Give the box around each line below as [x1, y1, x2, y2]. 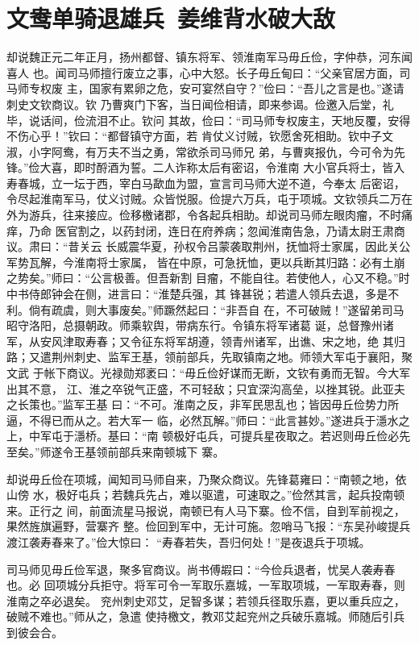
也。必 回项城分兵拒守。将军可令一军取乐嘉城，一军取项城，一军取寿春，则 [6, 576, 405, 593]
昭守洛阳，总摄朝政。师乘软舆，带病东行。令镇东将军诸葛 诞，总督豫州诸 [6, 317, 394, 334]
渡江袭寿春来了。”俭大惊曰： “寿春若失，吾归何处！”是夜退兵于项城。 [6, 533, 371, 550]
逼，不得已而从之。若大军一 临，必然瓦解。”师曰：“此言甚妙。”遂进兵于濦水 [6, 411, 399, 428]
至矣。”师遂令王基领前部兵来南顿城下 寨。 [6, 443, 225, 460]
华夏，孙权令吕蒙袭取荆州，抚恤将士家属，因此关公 [139, 238, 411, 255]
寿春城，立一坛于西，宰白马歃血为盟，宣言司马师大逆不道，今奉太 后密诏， [6, 174, 405, 191]
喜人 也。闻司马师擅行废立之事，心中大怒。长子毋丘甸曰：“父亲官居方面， [6, 64, 400, 81]
